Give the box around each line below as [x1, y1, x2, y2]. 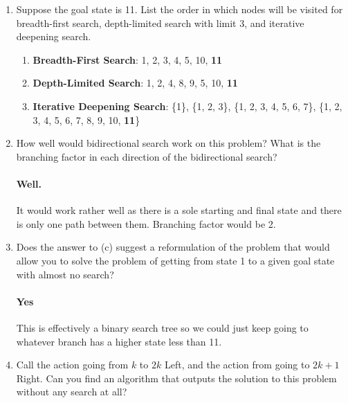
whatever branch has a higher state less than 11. [16, 334, 222, 348]
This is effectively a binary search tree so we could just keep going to [16, 320, 309, 334]
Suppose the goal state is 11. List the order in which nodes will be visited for [16, 2, 343, 16]
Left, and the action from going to [164, 357, 310, 372]
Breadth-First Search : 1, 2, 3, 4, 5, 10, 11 [33, 52, 223, 66]
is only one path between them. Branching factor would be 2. [16, 216, 276, 231]
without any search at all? [16, 384, 127, 399]
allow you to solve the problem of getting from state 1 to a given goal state [16, 253, 335, 267]
